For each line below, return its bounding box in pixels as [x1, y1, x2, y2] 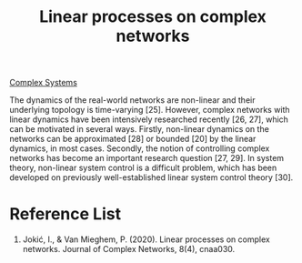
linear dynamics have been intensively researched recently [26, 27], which [9, 114, 289, 125]
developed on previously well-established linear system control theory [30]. [9, 172, 294, 183]
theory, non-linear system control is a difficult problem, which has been [9, 162, 277, 174]
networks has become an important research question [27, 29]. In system [9, 153, 285, 164]
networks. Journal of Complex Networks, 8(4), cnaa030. [22, 244, 236, 255]
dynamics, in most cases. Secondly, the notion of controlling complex [9, 143, 270, 154]
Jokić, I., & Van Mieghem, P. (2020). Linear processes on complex [22, 234, 270, 245]
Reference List [9, 204, 121, 225]
